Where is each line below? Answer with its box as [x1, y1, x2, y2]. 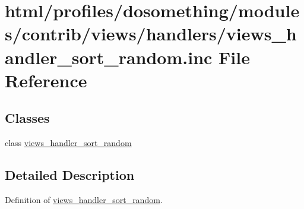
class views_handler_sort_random [5, 137, 132, 149]
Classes [5, 109, 50, 127]
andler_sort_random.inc [5, 45, 213, 69]
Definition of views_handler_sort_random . [5, 193, 163, 205]
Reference [5, 68, 87, 92]
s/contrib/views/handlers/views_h [5, 21, 297, 46]
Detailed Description [5, 166, 135, 184]
